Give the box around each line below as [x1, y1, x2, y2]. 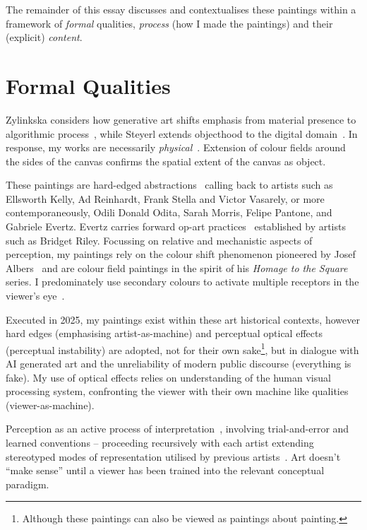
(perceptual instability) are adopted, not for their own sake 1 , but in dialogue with [6, 340, 359, 357]
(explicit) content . [6, 30, 83, 45]
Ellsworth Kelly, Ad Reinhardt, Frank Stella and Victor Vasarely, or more [6, 191, 325, 206]
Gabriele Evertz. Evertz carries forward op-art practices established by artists [6, 219, 346, 234]
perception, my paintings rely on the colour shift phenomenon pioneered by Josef [6, 247, 356, 261]
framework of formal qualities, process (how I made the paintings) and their [6, 16, 333, 30]
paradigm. [6, 476, 49, 491]
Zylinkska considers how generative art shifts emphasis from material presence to [6, 112, 356, 126]
